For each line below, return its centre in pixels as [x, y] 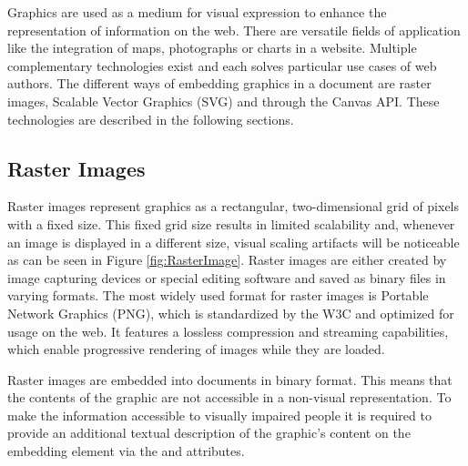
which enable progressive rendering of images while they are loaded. [196, 349]
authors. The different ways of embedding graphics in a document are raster [219, 83]
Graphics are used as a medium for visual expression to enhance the [197, 12]
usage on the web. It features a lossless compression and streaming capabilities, [228, 331]
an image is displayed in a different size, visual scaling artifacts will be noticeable [234, 242]
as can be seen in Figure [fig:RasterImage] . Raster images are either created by [227, 260]
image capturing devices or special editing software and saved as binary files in [227, 277]
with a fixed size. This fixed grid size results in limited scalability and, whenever [231, 223]
